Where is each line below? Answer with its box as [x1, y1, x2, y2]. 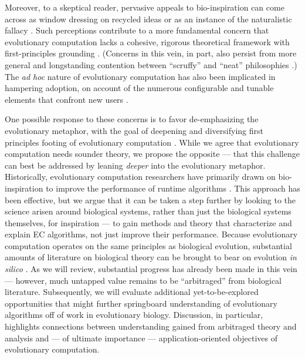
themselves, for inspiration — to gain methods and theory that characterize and [5, 216, 292, 229]
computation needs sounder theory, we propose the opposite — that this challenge [5, 147, 300, 160]
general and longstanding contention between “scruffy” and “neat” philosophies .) [5, 58, 297, 71]
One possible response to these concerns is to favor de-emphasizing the [5, 113, 259, 125]
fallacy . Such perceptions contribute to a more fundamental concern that [5, 24, 269, 36]
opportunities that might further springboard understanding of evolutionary [5, 297, 277, 309]
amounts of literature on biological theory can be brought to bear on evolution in [5, 251, 297, 263]
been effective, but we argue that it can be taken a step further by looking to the [5, 193, 296, 206]
